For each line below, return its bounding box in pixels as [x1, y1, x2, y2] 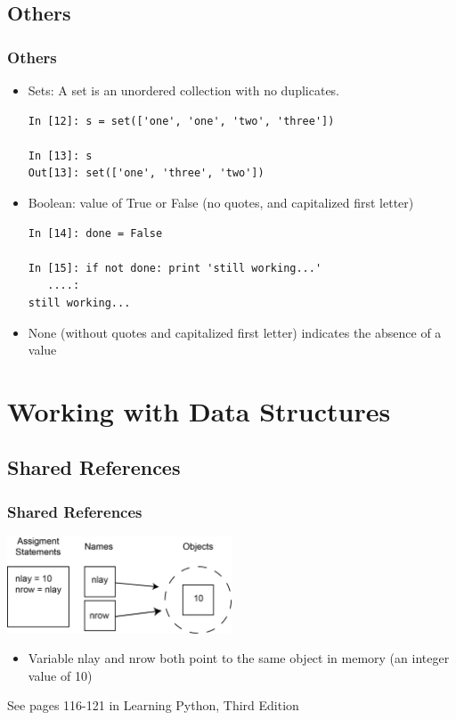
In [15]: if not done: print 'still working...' [28, 261, 322, 274]
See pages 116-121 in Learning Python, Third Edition [7, 696, 299, 715]
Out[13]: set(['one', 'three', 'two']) [28, 167, 265, 180]
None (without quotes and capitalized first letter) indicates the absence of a [28, 323, 442, 341]
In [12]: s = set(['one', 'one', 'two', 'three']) [28, 114, 335, 127]
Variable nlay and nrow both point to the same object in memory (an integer [28, 649, 450, 667]
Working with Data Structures [7, 392, 391, 429]
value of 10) [28, 666, 93, 684]
